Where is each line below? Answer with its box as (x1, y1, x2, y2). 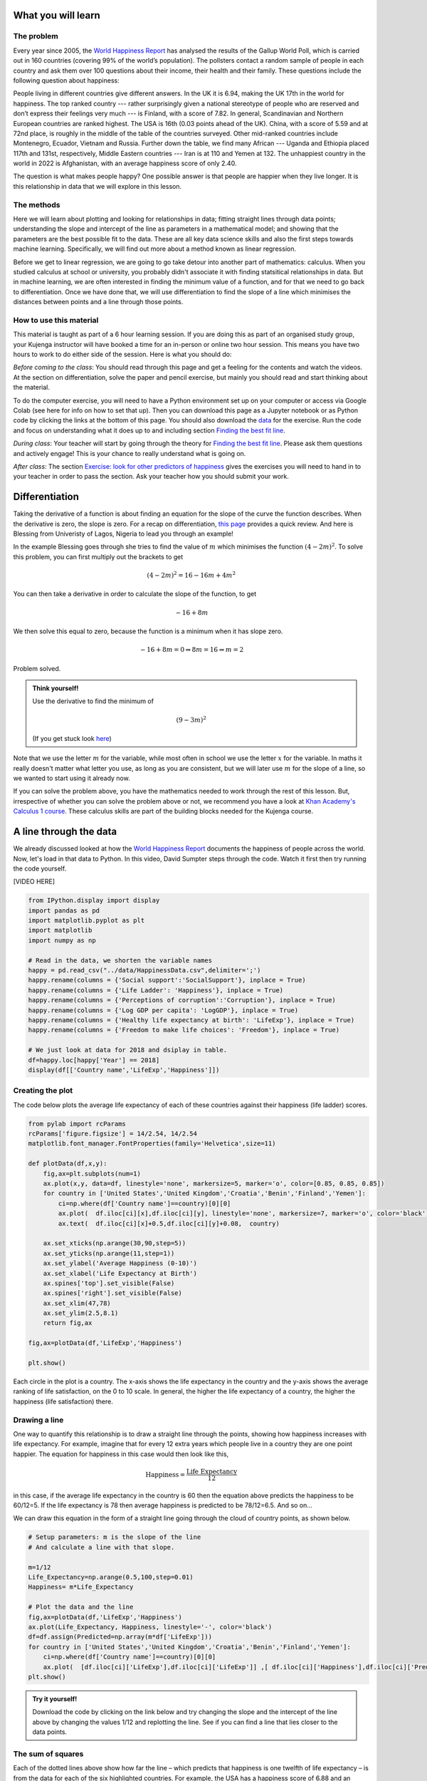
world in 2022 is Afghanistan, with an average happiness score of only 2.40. (13, 159, 237, 167)
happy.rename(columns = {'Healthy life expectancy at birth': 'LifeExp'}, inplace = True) (28, 1016, 355, 1024)
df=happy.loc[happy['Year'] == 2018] (28, 1056, 160, 1064)
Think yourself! (32, 684, 79, 692)
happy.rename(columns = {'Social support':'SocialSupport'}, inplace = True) (28, 976, 306, 985)
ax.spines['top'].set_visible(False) (43, 1279, 175, 1287)
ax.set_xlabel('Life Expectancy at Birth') (43, 1269, 197, 1277)
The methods (13, 199, 60, 209)
